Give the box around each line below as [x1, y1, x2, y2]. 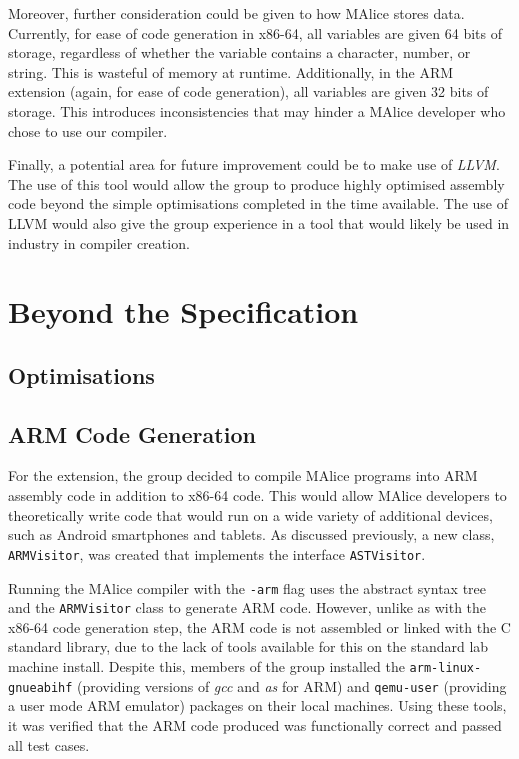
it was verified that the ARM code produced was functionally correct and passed [8, 714, 502, 735]
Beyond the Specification [8, 291, 359, 332]
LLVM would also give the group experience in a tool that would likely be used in [8, 212, 510, 233]
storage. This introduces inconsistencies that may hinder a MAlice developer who [8, 100, 506, 121]
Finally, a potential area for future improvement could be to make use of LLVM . [8, 154, 500, 175]
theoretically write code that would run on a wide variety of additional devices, [8, 504, 493, 525]
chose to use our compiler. [8, 120, 168, 141]
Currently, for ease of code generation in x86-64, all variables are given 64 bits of [8, 22, 502, 43]
